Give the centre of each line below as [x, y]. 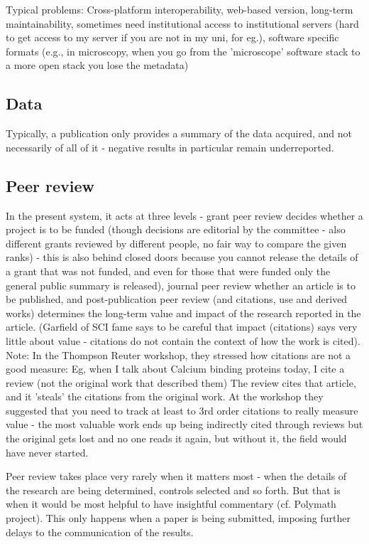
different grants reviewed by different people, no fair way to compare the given [176, 243]
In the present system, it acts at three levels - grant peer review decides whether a [184, 215]
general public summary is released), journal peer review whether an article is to [181, 285]
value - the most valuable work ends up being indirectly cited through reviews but [184, 424]
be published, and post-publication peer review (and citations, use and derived [177, 299]
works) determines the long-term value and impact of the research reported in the [183, 313]
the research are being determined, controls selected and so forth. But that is [173, 490]
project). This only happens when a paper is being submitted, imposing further [178, 518]
